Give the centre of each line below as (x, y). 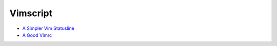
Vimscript (31, 13)
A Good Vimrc (37, 35)
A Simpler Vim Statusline (48, 28)
